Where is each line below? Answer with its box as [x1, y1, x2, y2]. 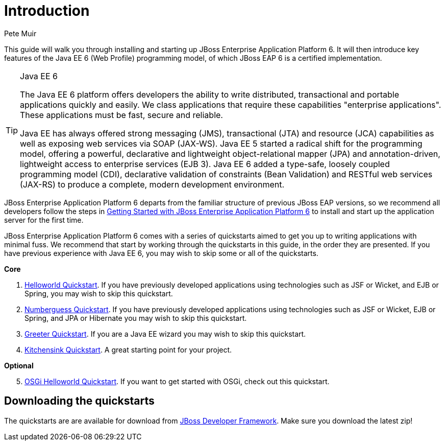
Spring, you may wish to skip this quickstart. [24, 289, 173, 298]
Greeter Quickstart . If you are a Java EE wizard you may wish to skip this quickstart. [24, 329, 306, 338]
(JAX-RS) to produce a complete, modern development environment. [20, 179, 285, 190]
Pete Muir [4, 29, 37, 38]
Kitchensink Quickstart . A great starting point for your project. [24, 345, 232, 354]
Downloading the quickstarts [4, 394, 155, 408]
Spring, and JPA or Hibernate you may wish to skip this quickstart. [24, 313, 247, 322]
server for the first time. [4, 215, 84, 224]
